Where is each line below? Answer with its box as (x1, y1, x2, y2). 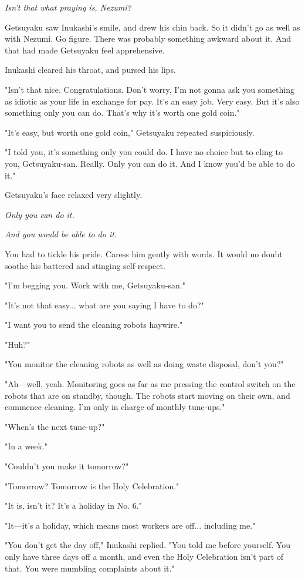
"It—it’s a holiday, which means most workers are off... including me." (5, 519, 256, 531)
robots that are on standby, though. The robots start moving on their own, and (5, 389, 290, 401)
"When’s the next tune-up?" (5, 420, 105, 432)
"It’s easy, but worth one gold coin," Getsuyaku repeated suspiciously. (5, 126, 255, 138)
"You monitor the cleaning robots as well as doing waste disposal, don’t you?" (5, 358, 284, 370)
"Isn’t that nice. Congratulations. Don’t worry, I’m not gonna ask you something (5, 83, 294, 95)
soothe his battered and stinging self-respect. (5, 259, 165, 271)
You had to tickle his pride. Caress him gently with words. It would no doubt (5, 247, 283, 260)
